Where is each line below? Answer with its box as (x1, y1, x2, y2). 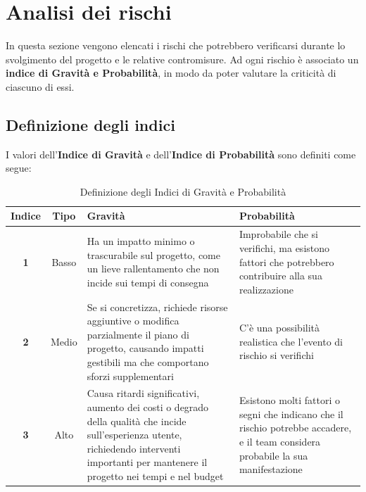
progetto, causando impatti (87, 341, 204, 355)
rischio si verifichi (239, 348, 314, 362)
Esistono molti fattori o (239, 393, 341, 408)
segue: (6, 160, 32, 175)
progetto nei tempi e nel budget (87, 468, 224, 483)
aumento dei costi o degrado (87, 399, 209, 414)
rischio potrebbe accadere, (239, 420, 352, 435)
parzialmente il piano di (87, 327, 189, 341)
